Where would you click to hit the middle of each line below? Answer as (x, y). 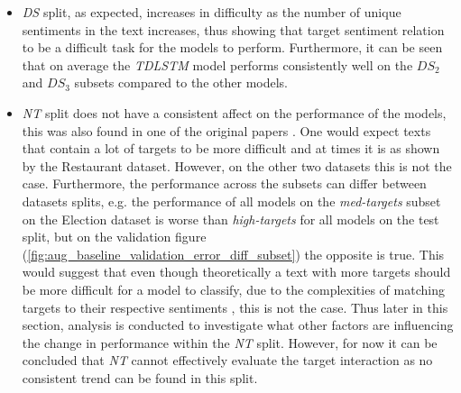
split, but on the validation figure (114, 237)
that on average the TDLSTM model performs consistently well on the (217, 64)
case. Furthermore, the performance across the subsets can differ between (224, 183)
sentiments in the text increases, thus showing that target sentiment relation (233, 29)
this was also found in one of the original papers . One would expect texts (226, 130)
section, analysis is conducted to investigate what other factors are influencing (238, 325)
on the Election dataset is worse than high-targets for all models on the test (230, 219)
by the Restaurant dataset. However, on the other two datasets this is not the (237, 165)
